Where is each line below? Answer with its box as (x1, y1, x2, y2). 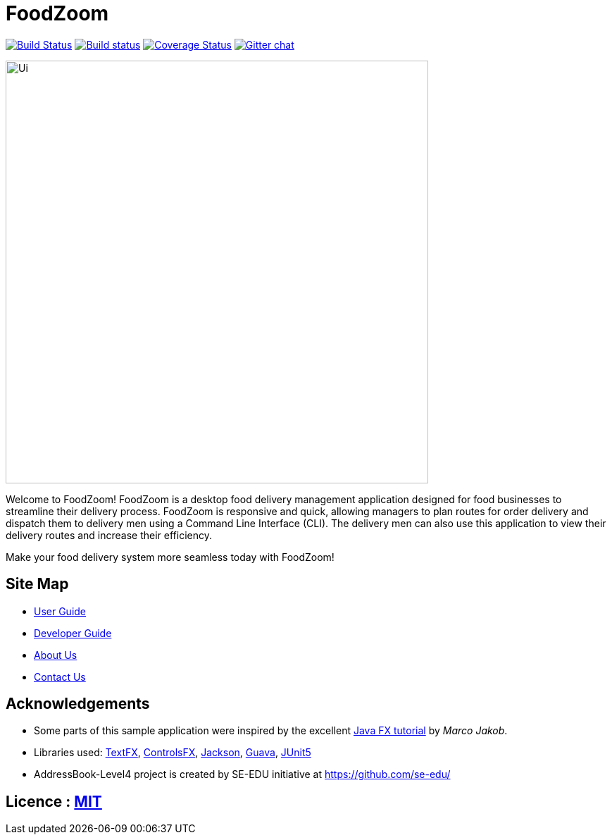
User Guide (34, 605, 87, 617)
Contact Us (34, 670, 86, 683)
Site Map (6, 575, 69, 593)
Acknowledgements (6, 695, 150, 713)
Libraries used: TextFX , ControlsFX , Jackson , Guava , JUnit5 (34, 746, 311, 759)
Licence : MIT (6, 792, 102, 810)
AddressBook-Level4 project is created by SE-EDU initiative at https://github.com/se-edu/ (34, 768, 451, 781)
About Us (34, 648, 77, 661)
